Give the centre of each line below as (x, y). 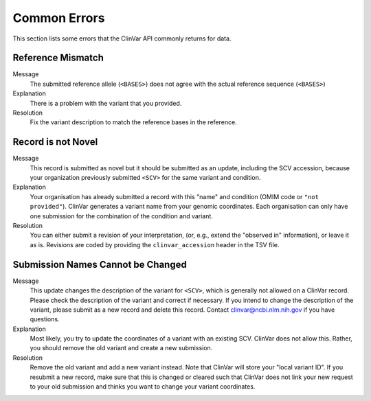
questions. (45, 319)
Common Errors (59, 18)
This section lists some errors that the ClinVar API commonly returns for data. (122, 38)
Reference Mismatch (58, 58)
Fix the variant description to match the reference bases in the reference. (133, 122)
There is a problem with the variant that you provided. (106, 103)
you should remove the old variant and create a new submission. (121, 348)
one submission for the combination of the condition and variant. (121, 216)
